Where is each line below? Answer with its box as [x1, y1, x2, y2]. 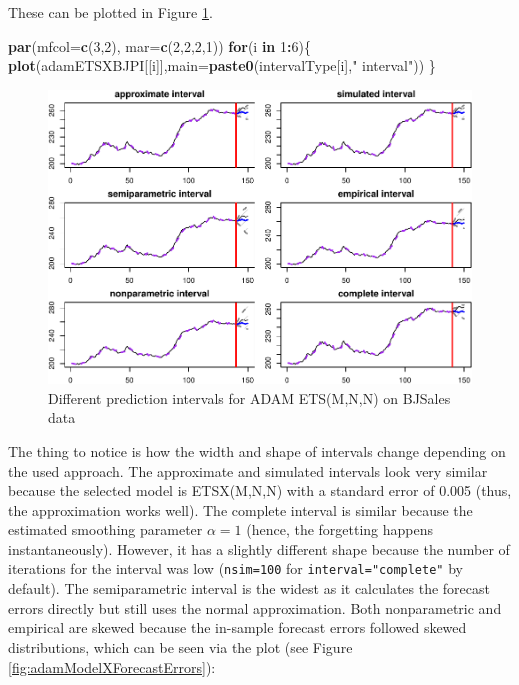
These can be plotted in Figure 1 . [8, 2, 213, 22]
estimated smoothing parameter [8, 519, 203, 540]
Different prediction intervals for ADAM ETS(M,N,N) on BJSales [48, 387, 451, 408]
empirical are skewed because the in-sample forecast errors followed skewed [8, 617, 467, 638]
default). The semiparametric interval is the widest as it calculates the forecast [8, 578, 491, 599]
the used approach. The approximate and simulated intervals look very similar [8, 460, 488, 481]
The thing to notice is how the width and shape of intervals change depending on [8, 440, 506, 461]
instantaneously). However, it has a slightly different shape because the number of [8, 538, 510, 559]
